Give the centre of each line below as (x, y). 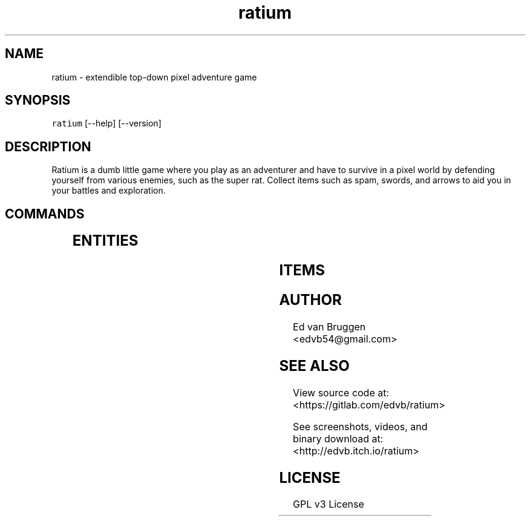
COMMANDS (45, 214)
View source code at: (341, 392)
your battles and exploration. (109, 191)
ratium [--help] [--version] (106, 123)
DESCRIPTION (48, 146)
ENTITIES (105, 241)
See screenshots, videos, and (360, 426)
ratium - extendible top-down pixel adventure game (154, 77)
